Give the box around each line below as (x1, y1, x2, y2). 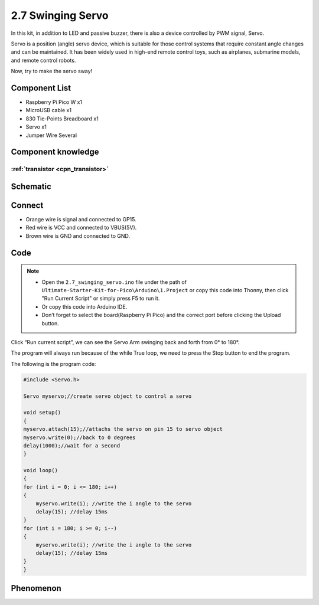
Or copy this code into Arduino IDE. (41, 303, 128, 310)
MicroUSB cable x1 (25, 107, 72, 114)
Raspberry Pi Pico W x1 (25, 99, 83, 106)
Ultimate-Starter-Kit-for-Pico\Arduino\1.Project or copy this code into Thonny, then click (41, 287, 289, 294)
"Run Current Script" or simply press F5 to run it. (41, 295, 160, 302)
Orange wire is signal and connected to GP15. (25, 216, 136, 223)
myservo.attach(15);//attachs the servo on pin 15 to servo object (23, 426, 223, 433)
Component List (11, 83, 71, 93)
